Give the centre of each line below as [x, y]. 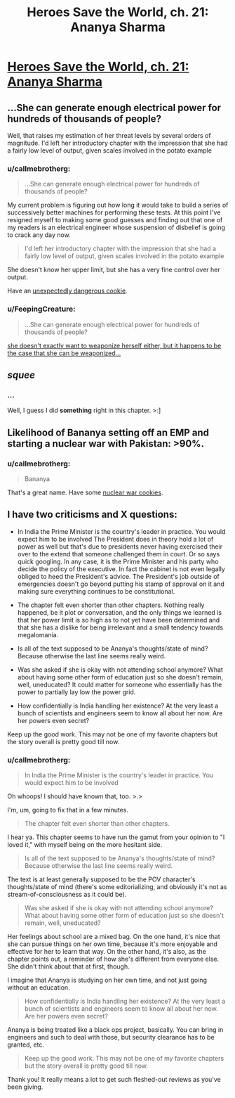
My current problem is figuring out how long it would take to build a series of [118, 205]
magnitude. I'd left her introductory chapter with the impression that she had [117, 143]
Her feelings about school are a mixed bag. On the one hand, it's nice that [114, 937]
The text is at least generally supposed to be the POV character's [101, 879]
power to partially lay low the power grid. [76, 692]
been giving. [25, 1087]
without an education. [39, 988]
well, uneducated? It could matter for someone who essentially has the [120, 684]
